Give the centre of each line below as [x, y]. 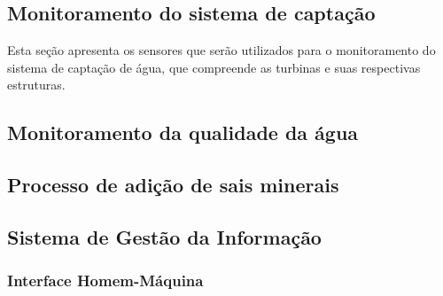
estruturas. [36, 85]
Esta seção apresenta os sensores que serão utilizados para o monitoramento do [221, 50]
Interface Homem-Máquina [105, 280]
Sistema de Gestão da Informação [164, 236]
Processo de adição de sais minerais [173, 185]
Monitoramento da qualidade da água [183, 132]
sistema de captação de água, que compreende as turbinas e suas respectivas [214, 67]
